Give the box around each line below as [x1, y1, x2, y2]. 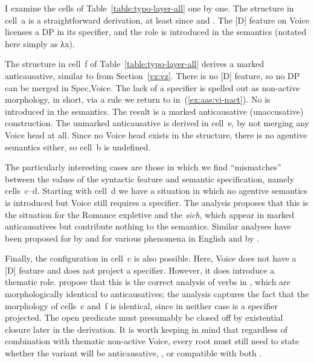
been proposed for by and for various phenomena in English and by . [5, 231, 260, 244]
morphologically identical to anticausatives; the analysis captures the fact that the [5, 288, 309, 300]
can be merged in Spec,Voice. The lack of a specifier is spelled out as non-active [5, 81, 300, 94]
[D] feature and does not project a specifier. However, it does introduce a [5, 263, 275, 276]
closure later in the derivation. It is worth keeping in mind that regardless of [5, 323, 287, 335]
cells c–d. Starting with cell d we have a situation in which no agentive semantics [5, 184, 307, 197]
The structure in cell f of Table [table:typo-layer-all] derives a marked [5, 57, 264, 70]
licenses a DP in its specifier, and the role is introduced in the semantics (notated [5, 25, 307, 38]
